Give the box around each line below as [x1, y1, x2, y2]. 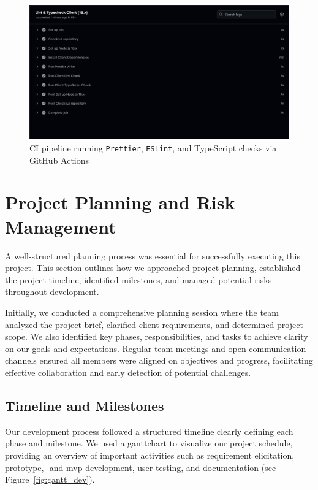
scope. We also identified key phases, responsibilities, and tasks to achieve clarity [5, 330, 308, 343]
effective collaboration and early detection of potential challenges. [5, 366, 251, 378]
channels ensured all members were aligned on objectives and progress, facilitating [5, 354, 313, 367]
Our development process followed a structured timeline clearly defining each [5, 424, 293, 437]
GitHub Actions [29, 153, 89, 166]
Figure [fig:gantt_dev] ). [5, 473, 95, 486]
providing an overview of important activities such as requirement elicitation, [5, 448, 295, 461]
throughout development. [5, 285, 99, 298]
